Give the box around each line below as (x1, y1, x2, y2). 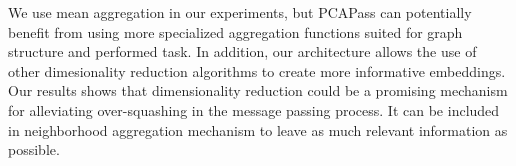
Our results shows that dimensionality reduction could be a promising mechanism (8, 80, 508, 101)
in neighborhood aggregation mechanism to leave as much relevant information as (8, 119, 508, 140)
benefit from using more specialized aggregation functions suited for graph (8, 21, 463, 42)
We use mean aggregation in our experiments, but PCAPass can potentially (8, 2, 472, 22)
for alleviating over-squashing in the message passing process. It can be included (8, 99, 500, 120)
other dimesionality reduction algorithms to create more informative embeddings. (8, 60, 506, 81)
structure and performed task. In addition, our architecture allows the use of (8, 41, 477, 62)
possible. (8, 139, 60, 160)
